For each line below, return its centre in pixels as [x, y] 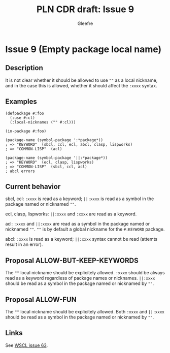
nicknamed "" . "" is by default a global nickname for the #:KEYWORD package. [85, 229]
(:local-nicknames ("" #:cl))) [43, 122]
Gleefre [85, 23]
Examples [21, 102]
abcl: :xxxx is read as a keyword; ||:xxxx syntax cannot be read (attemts [81, 239]
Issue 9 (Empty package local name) [83, 49]
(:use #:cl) [23, 118]
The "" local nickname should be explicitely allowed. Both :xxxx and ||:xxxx [85, 312]
